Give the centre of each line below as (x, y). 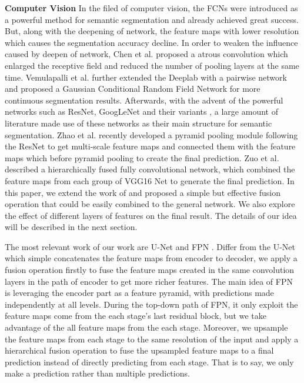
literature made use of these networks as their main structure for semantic (138, 123)
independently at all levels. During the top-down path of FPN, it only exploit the (151, 304)
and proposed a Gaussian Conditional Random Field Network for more (133, 89)
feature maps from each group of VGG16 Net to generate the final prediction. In (150, 180)
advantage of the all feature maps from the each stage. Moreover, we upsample (146, 327)
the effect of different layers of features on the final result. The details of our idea (151, 215)
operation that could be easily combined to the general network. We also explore (150, 204)
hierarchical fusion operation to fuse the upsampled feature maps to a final (139, 350)
